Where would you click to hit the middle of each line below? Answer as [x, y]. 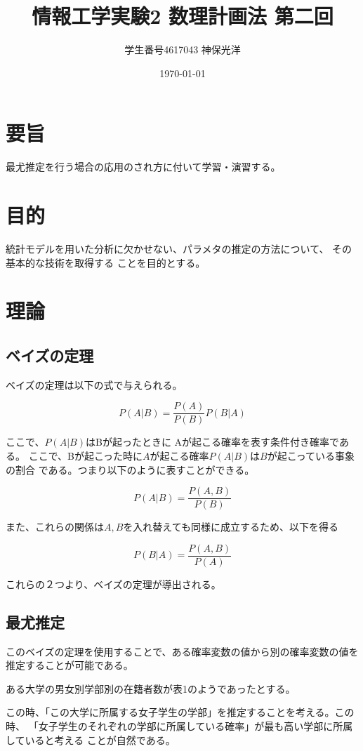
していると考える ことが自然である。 [91, 739]
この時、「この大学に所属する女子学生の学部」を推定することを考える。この [180, 712]
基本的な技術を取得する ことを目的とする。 [106, 262]
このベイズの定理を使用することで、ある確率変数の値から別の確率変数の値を [182, 651]
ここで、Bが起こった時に [86, 455]
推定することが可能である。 [70, 665]
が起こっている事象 [311, 455]
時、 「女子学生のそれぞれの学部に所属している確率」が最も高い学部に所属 [179, 726]
